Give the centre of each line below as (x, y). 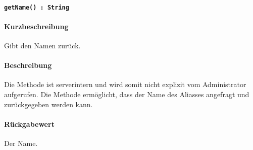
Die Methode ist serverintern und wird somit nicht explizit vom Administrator (125, 84)
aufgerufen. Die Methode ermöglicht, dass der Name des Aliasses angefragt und (127, 94)
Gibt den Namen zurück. (42, 46)
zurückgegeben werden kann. (48, 104)
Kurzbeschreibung (36, 26)
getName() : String (37, 7)
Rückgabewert (29, 124)
